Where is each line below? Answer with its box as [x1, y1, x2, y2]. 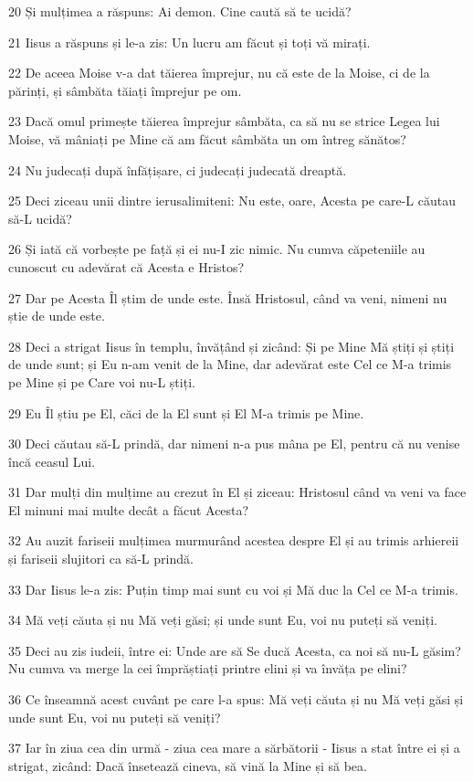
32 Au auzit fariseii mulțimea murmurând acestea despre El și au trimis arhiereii [8, 531, 459, 550]
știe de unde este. [8, 306, 105, 325]
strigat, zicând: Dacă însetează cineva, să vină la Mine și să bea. [8, 756, 367, 775]
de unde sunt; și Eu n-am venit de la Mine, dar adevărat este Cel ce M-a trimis [8, 354, 452, 374]
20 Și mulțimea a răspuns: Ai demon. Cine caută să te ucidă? [8, 2, 352, 20]
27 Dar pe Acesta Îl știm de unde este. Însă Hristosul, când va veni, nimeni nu [8, 288, 447, 307]
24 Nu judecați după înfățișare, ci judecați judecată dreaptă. [8, 160, 347, 179]
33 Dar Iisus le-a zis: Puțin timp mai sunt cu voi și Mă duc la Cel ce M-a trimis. [8, 579, 458, 598]
